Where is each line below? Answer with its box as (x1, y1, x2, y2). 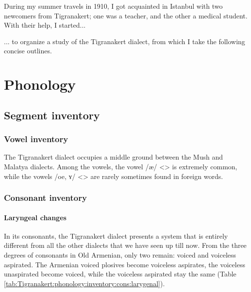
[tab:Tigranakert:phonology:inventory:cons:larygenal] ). (4, 278, 165, 288)
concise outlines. (4, 46, 52, 56)
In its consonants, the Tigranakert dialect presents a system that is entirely (4, 230, 228, 241)
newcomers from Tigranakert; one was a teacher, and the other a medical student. (4, 10, 248, 20)
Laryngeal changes (4, 212, 67, 222)
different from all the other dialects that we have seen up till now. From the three (4, 240, 247, 250)
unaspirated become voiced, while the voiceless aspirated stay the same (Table (4, 269, 236, 279)
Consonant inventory (4, 192, 87, 204)
